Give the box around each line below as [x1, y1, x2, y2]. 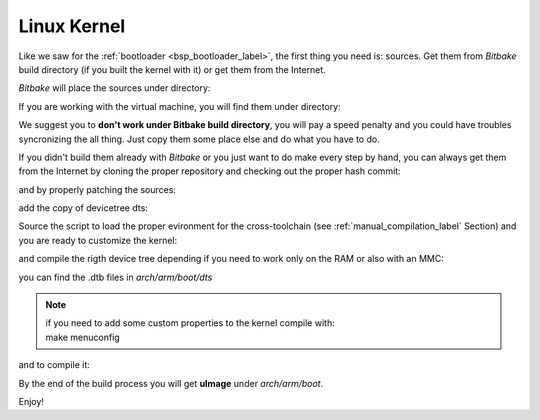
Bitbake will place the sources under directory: [18, 82, 211, 94]
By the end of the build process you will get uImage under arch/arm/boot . [18, 377, 324, 389]
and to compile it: [18, 359, 90, 371]
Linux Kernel [18, 15, 126, 37]
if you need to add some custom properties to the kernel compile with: [45, 317, 335, 329]
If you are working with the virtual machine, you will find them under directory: [18, 100, 341, 112]
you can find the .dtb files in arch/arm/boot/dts [18, 271, 213, 283]
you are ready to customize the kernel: [18, 234, 178, 246]
